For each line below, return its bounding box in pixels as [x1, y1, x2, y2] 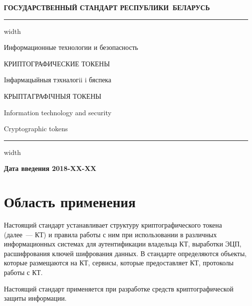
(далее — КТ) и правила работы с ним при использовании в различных [4, 229, 217, 239]
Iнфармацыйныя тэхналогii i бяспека [4, 75, 111, 85]
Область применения [4, 192, 136, 212]
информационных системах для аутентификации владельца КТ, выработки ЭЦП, [4, 239, 242, 249]
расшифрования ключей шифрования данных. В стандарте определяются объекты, [4, 248, 247, 258]
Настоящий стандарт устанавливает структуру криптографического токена [4, 220, 222, 230]
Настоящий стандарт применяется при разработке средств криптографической [4, 283, 234, 293]
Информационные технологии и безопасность [4, 42, 138, 52]
